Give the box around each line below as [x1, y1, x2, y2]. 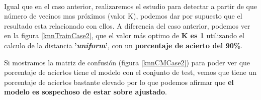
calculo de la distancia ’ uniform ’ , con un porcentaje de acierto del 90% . [4, 40, 243, 50]
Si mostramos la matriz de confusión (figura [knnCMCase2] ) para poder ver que [4, 57, 250, 67]
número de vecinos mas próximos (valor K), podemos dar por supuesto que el [4, 11, 242, 21]
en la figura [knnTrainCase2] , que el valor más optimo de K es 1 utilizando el [4, 30, 244, 41]
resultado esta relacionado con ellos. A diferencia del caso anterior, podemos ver [4, 20, 250, 31]
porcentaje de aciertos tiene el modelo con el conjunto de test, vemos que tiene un [4, 67, 256, 77]
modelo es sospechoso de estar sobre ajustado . [4, 86, 167, 97]
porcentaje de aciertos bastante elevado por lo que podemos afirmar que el [4, 76, 234, 87]
